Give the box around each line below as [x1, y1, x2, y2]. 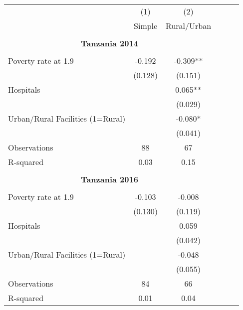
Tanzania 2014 [81, 37, 138, 49]
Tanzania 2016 [81, 173, 138, 185]
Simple [134, 20, 158, 31]
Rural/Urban [166, 20, 212, 31]
